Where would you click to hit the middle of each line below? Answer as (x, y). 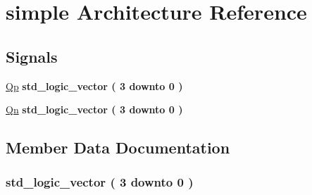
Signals (32, 56)
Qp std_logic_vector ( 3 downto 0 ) (94, 86)
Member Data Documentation (118, 147)
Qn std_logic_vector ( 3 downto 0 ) (94, 109)
